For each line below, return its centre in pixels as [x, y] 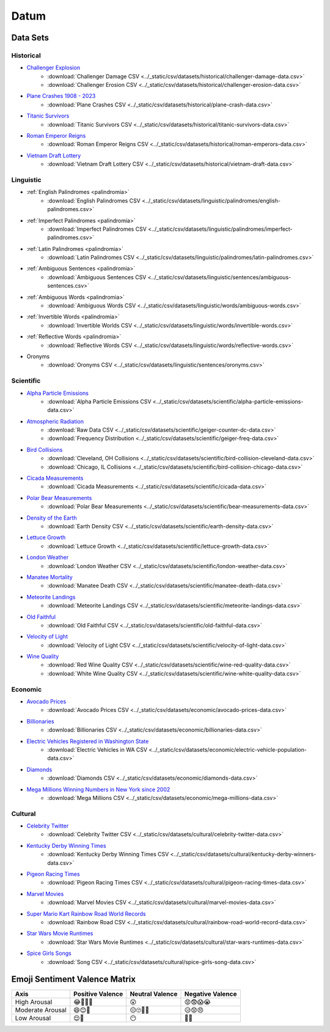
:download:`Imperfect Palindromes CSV [97, 229]
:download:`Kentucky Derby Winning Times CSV [108, 854]
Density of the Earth [52, 518]
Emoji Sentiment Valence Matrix [73, 979]
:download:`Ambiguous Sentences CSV [97, 277]
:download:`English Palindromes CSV [94, 200]
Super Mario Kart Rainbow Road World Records [86, 914]
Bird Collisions [45, 449]
